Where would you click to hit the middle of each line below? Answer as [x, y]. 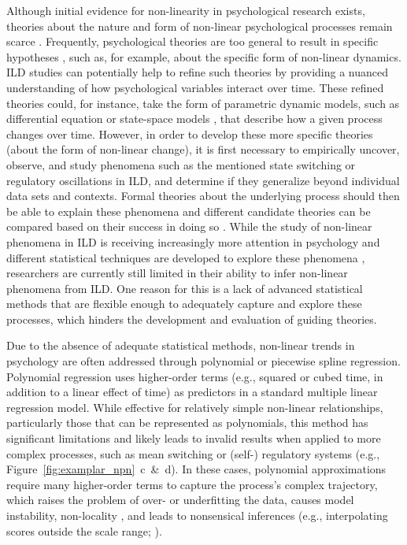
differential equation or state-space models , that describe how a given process [194, 119]
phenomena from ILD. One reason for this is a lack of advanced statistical [185, 288]
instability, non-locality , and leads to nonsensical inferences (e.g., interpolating [197, 515]
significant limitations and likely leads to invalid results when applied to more [194, 438]
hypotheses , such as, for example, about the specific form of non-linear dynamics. [204, 56]
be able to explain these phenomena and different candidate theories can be [189, 211]
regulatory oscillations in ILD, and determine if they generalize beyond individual [203, 180]
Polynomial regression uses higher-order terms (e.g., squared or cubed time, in [195, 376]
